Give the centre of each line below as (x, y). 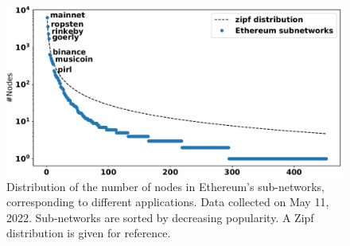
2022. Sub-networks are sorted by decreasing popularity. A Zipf (160, 217)
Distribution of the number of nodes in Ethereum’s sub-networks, (165, 186)
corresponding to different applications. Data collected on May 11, (168, 202)
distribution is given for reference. (89, 233)
